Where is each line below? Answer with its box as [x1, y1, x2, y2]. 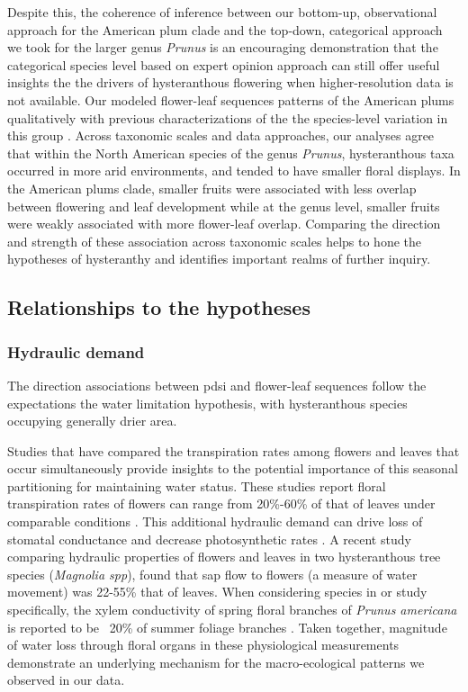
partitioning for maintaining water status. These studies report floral [7, 476, 386, 495]
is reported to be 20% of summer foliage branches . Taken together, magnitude [7, 617, 447, 636]
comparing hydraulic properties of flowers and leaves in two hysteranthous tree [7, 547, 441, 566]
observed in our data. [7, 670, 125, 689]
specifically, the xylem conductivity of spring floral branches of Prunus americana [7, 600, 457, 619]
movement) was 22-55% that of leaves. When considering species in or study [7, 582, 427, 601]
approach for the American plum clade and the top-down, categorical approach [7, 20, 443, 39]
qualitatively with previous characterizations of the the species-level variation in [7, 108, 448, 127]
